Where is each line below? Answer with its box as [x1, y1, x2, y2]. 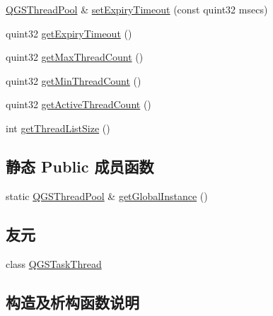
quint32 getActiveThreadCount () [6, 97, 151, 112]
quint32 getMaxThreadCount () [6, 49, 144, 64]
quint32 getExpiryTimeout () [6, 25, 132, 40]
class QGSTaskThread [6, 256, 102, 271]
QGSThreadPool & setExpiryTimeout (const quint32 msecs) [6, 2, 268, 16]
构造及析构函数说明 [6, 291, 139, 312]
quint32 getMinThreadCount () [6, 73, 141, 88]
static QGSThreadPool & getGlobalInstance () [6, 188, 208, 203]
